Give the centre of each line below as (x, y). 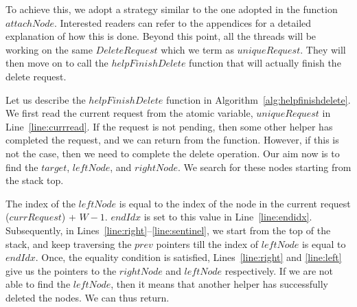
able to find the (38, 284)
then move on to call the (57, 63)
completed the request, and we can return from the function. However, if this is (172, 140)
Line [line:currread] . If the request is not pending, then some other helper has (169, 126)
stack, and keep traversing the (69, 243)
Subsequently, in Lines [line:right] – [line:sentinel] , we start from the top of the (168, 230)
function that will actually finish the (265, 63)
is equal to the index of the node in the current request (235, 203)
